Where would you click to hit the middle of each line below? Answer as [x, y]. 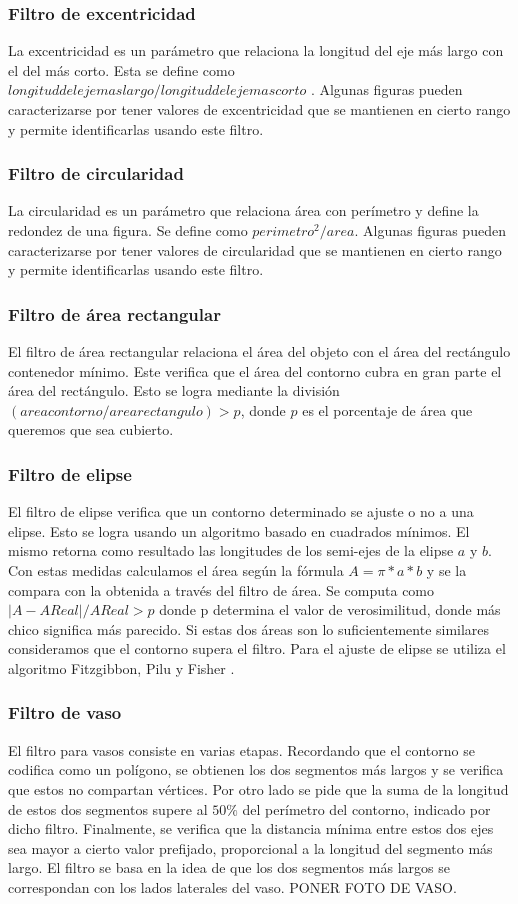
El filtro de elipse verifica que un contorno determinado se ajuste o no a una [241, 511]
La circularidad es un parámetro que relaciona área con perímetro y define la [243, 210]
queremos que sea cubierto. [91, 429]
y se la [446, 569]
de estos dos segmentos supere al [108, 808]
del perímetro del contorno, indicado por [366, 808]
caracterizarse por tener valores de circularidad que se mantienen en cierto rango [255, 249]
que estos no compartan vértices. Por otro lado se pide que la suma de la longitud [258, 788]
